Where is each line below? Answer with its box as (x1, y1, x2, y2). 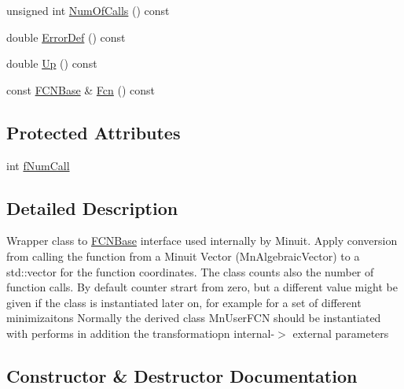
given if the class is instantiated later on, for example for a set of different (6, 294, 362, 310)
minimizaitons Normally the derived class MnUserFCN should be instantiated (6, 309, 381, 326)
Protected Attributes (6, 120, 181, 144)
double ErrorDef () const (6, 28, 126, 45)
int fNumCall (6, 157, 70, 173)
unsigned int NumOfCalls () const (6, 2, 170, 18)
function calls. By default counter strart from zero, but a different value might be (6, 279, 398, 295)
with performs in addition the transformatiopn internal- (6, 324, 275, 341)
